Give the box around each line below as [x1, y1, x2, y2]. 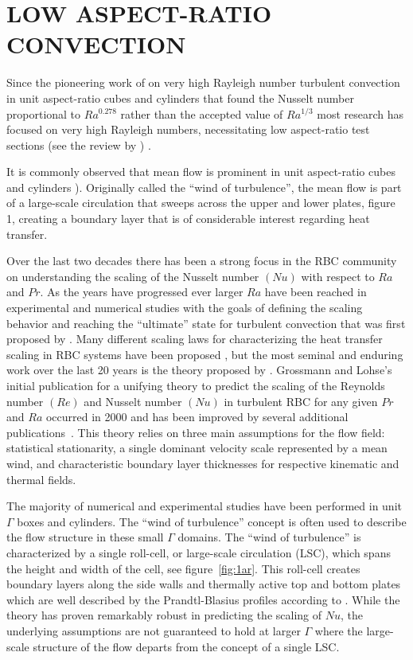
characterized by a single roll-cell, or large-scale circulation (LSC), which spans [6, 544, 391, 560]
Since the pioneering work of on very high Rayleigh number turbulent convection [6, 74, 400, 91]
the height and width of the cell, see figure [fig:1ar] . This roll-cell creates [6, 560, 360, 576]
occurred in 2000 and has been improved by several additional [45, 408, 349, 425]
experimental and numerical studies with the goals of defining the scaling [6, 299, 363, 316]
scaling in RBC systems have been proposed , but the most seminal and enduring [6, 346, 403, 362]
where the [314, 622, 363, 639]
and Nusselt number [84, 392, 182, 409]
